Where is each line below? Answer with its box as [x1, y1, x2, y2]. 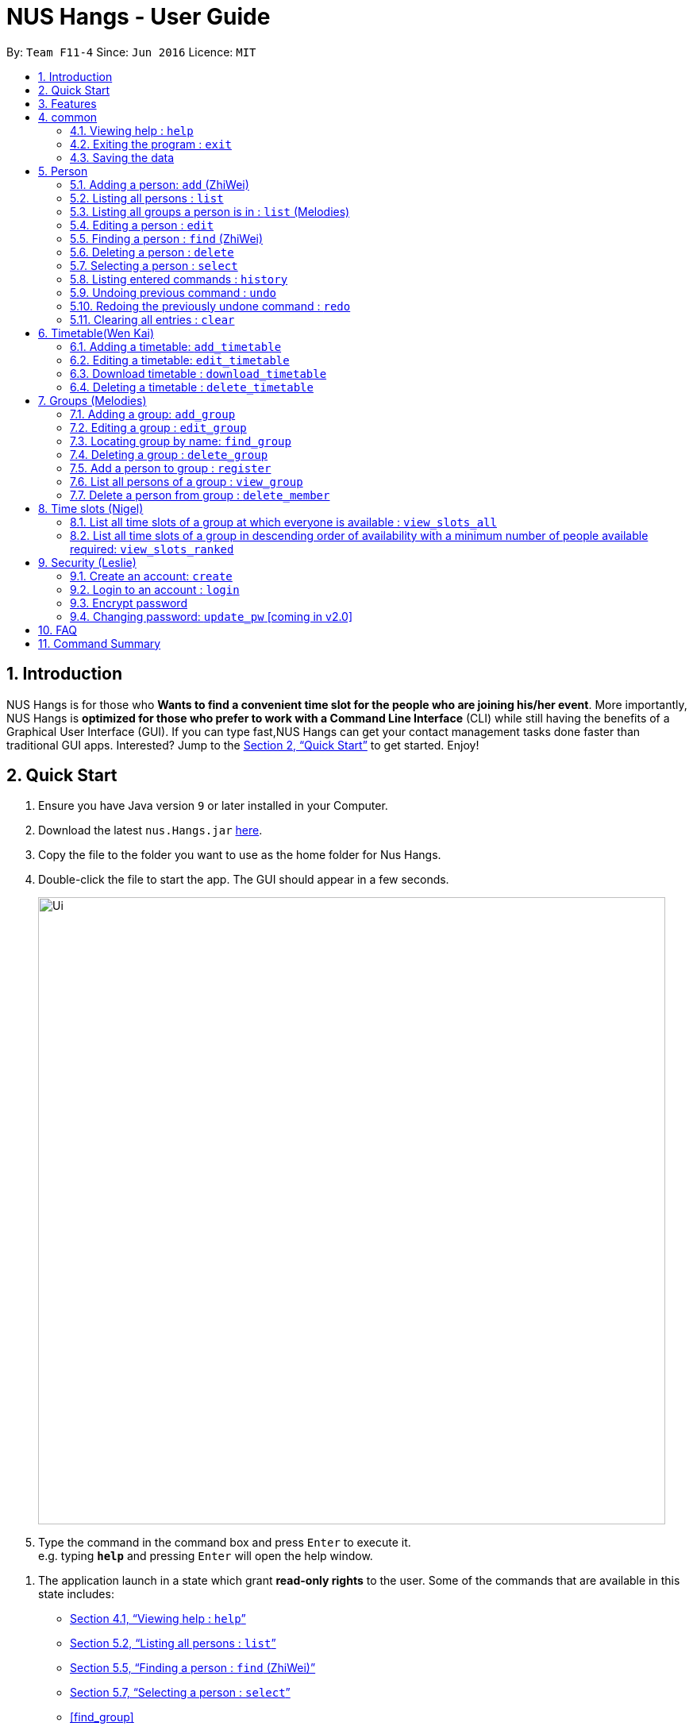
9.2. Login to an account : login [70, 582, 240, 596]
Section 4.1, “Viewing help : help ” [70, 1612, 246, 1626]
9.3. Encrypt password [70, 595, 187, 610]
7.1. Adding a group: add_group [70, 406, 236, 421]
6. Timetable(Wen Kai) [38, 326, 154, 340]
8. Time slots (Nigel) [38, 501, 144, 515]
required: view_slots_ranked [70, 541, 234, 556]
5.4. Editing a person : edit [70, 218, 214, 232]
